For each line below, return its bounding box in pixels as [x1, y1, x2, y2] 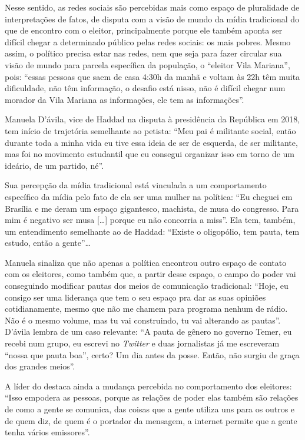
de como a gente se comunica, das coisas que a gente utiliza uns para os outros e [5, 403, 295, 415]
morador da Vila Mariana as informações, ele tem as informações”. [5, 93, 244, 105]
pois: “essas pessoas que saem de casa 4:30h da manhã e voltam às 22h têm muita [5, 70, 300, 82]
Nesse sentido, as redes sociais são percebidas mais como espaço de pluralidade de [5, 1, 300, 13]
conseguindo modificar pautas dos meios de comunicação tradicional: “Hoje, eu [5, 279, 289, 292]
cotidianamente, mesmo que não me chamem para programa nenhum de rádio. [5, 302, 288, 315]
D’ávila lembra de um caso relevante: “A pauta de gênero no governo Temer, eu [5, 325, 292, 338]
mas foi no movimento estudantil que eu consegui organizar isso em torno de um [5, 148, 295, 160]
